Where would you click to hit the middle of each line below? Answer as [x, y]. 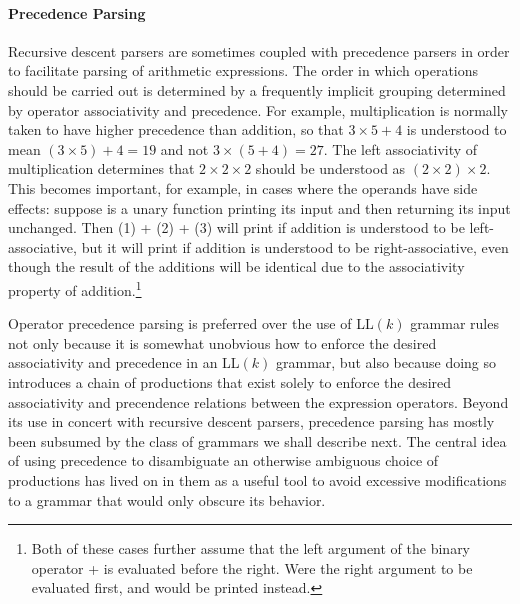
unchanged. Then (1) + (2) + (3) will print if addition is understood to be [236, 227]
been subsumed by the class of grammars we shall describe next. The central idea [257, 440]
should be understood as [330, 168]
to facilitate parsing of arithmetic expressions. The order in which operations [243, 70]
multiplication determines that [101, 168]
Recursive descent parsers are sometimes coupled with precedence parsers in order [259, 50]
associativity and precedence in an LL [124, 362]
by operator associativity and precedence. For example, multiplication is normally [258, 109]
